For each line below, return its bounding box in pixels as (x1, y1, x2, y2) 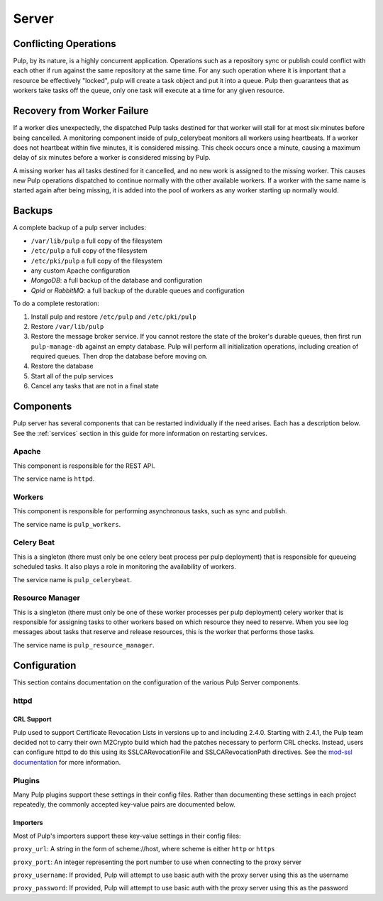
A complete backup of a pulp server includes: (13, 224, 147, 232)
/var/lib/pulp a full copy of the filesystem (30, 236, 163, 245)
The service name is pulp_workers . (13, 520, 121, 528)
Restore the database (30, 362, 94, 371)
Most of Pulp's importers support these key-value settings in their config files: (13, 831, 241, 840)
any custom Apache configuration (30, 266, 131, 275)
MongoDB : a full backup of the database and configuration (30, 276, 203, 285)
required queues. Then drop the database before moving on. (30, 352, 209, 361)
